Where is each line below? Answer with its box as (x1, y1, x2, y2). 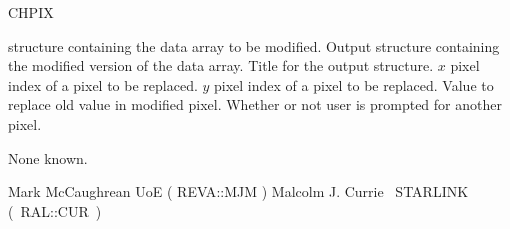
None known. (8, 147, 88, 168)
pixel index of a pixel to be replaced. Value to (214, 74, 494, 95)
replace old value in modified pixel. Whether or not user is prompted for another (8, 94, 502, 115)
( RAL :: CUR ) (8, 200, 102, 221)
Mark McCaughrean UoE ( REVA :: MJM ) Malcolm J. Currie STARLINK (8, 181, 469, 202)
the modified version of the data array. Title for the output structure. (8, 55, 434, 76)
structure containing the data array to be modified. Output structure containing (8, 35, 500, 56)
